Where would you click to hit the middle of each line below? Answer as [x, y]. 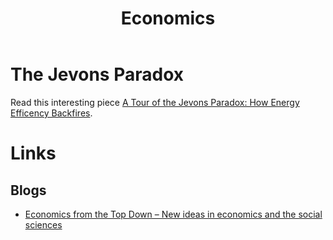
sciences [43, 224]
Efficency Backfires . [51, 113]
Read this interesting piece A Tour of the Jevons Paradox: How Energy [155, 102]
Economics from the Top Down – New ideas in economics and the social [173, 214]
